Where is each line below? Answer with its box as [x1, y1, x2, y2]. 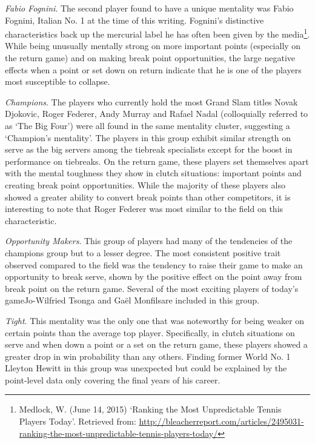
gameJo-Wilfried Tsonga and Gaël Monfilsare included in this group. [5, 294, 259, 306]
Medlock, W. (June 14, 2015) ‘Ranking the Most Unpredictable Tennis [19, 403, 282, 416]
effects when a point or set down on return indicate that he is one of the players [5, 63, 302, 76]
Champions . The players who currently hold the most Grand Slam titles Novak [5, 95, 298, 108]
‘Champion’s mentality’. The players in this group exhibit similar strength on [5, 131, 291, 144]
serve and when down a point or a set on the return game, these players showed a [5, 338, 308, 351]
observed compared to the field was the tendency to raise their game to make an [5, 258, 303, 271]
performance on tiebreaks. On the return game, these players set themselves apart [5, 154, 309, 167]
